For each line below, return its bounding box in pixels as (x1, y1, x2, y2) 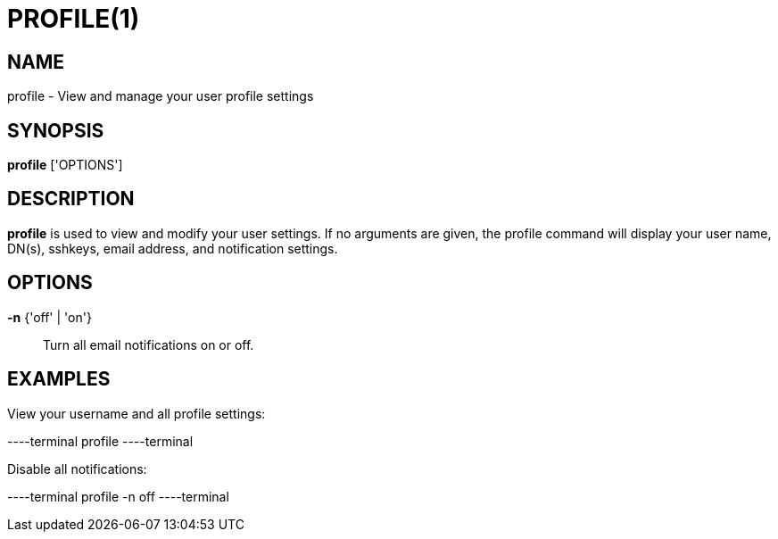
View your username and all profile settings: (7, 405, 266, 421)
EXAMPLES (7, 368, 111, 391)
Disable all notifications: (7, 460, 147, 477)
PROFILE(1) (7, 4, 140, 34)
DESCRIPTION (7, 187, 135, 211)
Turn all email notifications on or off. (43, 336, 254, 352)
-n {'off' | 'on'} (7, 309, 92, 325)
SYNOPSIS (7, 119, 104, 142)
